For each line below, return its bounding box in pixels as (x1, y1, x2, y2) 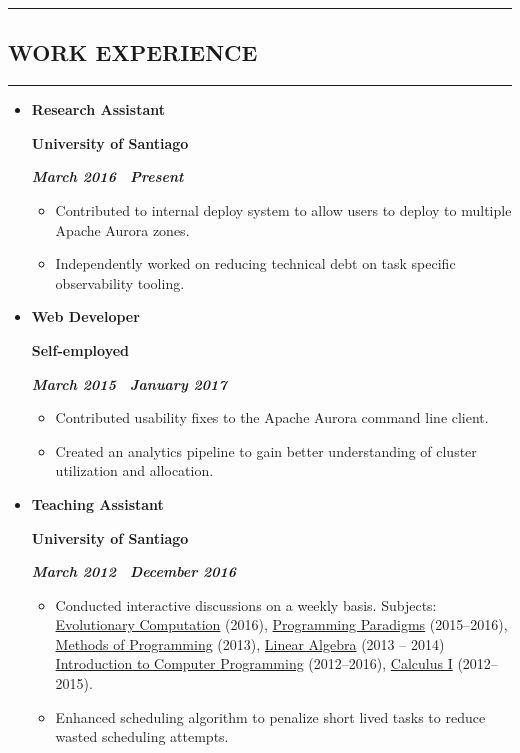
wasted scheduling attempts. (55, 726, 229, 747)
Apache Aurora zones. (55, 219, 190, 240)
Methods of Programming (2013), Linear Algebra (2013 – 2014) (55, 633, 445, 654)
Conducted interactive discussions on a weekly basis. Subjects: (55, 594, 437, 615)
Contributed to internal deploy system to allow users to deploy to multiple (55, 199, 512, 220)
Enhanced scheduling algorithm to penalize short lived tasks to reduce (55, 706, 486, 727)
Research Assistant (31, 99, 166, 120)
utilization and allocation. (55, 460, 214, 481)
